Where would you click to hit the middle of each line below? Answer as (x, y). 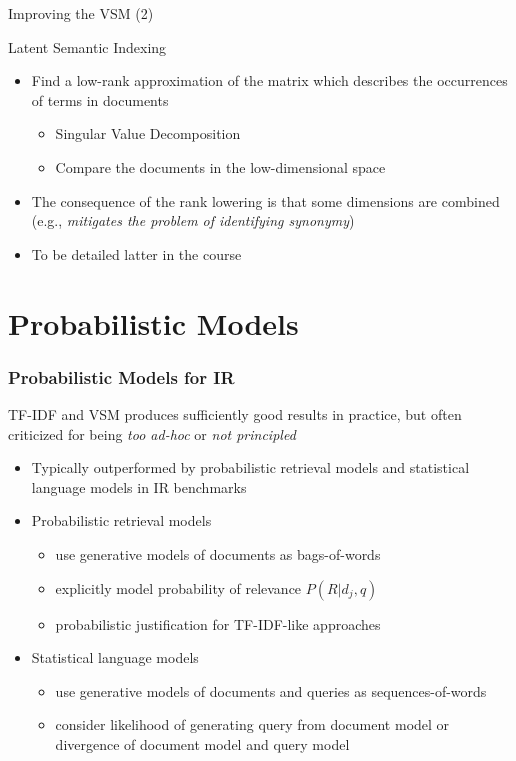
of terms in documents (100, 99)
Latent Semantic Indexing (87, 46)
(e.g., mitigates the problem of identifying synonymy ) (193, 220)
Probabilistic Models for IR (121, 376)
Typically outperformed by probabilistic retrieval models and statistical (250, 467)
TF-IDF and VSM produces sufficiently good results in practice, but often (235, 413)
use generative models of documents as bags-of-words (218, 553)
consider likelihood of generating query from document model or (252, 724)
